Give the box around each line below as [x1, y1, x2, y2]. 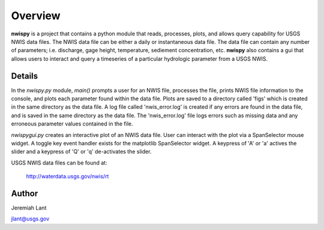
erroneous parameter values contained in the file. [11, 120, 133, 127]
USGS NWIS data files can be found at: [11, 159, 107, 166]
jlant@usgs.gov [11, 215, 50, 222]
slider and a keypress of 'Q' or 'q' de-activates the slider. [11, 148, 152, 156]
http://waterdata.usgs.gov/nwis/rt [26, 173, 109, 180]
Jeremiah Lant [11, 204, 47, 211]
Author [11, 188, 38, 198]
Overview [11, 9, 61, 22]
